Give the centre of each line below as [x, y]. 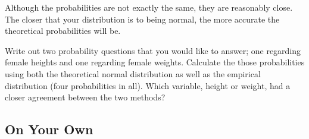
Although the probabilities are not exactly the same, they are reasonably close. [149, 7]
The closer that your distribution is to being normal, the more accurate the [142, 19]
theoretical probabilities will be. [63, 31]
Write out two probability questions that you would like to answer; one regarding [153, 50]
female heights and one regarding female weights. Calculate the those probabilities [155, 62]
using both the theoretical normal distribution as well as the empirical [133, 73]
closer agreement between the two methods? [85, 97]
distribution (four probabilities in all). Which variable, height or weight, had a [148, 85]
